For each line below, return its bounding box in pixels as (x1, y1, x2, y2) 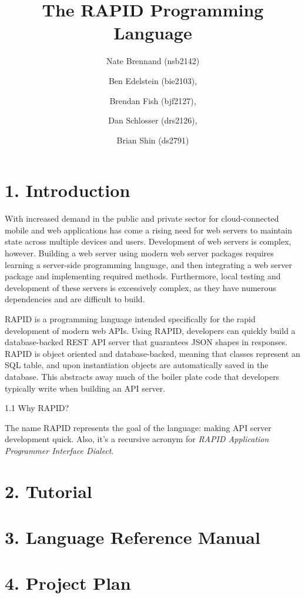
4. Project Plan (5, 571, 131, 595)
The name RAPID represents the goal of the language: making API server (5, 421, 272, 433)
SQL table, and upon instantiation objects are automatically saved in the (5, 359, 269, 371)
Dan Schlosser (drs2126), (108, 114, 197, 126)
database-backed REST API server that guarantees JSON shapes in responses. (5, 336, 288, 348)
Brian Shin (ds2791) (116, 133, 189, 146)
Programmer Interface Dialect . (5, 444, 114, 456)
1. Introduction (5, 178, 130, 202)
